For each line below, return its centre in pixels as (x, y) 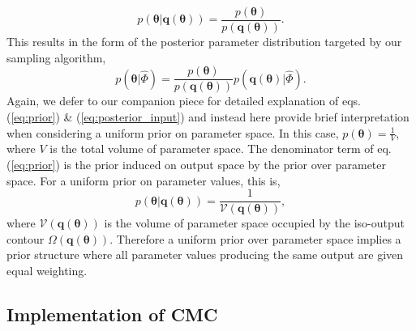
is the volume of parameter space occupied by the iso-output (254, 223)
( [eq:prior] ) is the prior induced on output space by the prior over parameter (196, 164)
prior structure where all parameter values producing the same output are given (205, 255)
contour (26, 238)
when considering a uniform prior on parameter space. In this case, (173, 132)
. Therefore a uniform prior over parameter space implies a (255, 238)
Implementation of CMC (112, 314)
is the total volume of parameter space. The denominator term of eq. (221, 149)
